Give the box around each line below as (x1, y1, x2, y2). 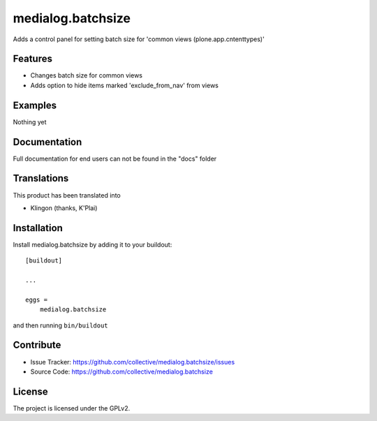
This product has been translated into (13, 191, 121, 199)
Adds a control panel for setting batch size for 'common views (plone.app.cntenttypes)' (13, 35, 265, 43)
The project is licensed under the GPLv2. (13, 404, 131, 412)
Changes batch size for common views (30, 71, 143, 80)
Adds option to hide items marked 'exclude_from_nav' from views (30, 81, 219, 89)
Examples (13, 99, 57, 111)
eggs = (25, 295, 48, 304)
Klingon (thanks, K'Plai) (30, 203, 98, 212)
